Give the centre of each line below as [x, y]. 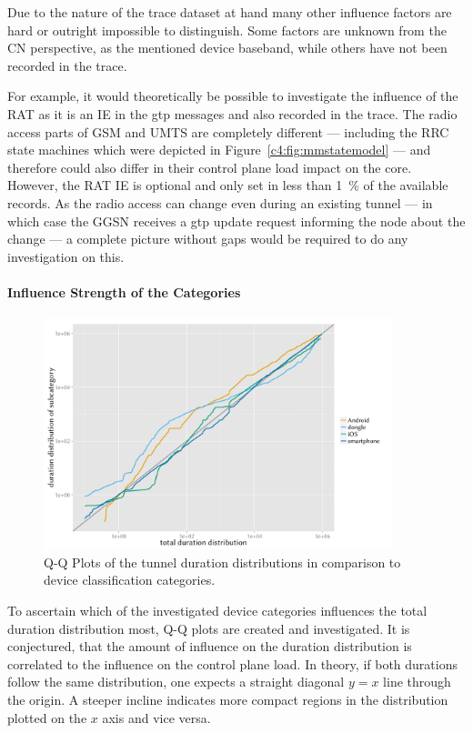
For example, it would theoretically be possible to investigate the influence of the [233, 96]
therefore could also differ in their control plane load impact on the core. [210, 167]
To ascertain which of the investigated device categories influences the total [217, 611]
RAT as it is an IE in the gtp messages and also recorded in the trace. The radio [232, 113]
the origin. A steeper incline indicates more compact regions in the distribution [228, 699]
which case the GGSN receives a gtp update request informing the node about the [236, 221]
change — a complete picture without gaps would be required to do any [208, 239]
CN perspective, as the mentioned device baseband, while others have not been [227, 48]
